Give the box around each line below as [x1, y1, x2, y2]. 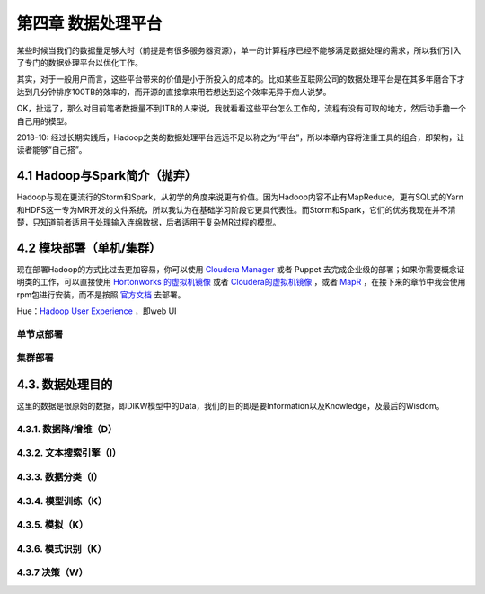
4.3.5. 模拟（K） [16, 519, 89, 531]
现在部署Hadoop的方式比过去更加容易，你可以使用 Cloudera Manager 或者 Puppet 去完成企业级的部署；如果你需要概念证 [16, 263, 465, 274]
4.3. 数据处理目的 [16, 377, 113, 392]
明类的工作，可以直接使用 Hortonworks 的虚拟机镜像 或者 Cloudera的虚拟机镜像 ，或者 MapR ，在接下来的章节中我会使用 [16, 277, 466, 288]
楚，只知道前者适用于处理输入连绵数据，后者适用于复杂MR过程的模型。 [16, 217, 281, 227]
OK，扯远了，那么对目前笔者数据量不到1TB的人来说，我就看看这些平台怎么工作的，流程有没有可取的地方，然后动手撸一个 [16, 103, 466, 114]
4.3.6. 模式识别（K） [16, 542, 107, 554]
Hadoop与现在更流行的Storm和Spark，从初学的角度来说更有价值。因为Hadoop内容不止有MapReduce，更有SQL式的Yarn [16, 191, 464, 202]
